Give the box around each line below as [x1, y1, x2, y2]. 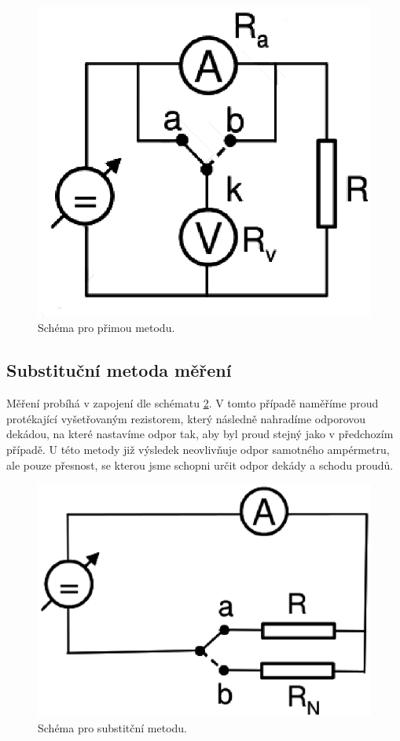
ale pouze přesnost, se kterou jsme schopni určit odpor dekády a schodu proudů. [6, 456, 394, 473]
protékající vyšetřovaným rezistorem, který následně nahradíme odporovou [6, 410, 366, 426]
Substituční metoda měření [6, 358, 232, 382]
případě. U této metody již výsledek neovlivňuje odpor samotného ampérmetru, [6, 441, 390, 457]
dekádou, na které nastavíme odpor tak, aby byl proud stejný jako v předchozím [6, 426, 394, 442]
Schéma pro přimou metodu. [38, 319, 175, 336]
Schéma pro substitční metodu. [38, 719, 187, 735]
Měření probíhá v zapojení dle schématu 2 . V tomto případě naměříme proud [6, 395, 379, 411]
